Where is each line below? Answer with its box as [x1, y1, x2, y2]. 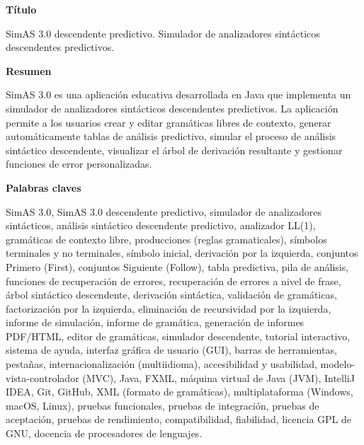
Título [6, 2, 37, 16]
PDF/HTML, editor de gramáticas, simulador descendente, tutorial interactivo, [6, 328, 351, 343]
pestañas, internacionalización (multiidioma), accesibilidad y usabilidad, [6, 357, 317, 371]
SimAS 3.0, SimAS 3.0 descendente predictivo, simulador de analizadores [6, 204, 322, 219]
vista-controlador [6, 370, 79, 385]
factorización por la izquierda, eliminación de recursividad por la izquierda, [6, 301, 331, 316]
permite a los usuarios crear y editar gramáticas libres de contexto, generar [6, 115, 331, 129]
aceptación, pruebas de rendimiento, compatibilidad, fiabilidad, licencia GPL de [6, 412, 351, 427]
